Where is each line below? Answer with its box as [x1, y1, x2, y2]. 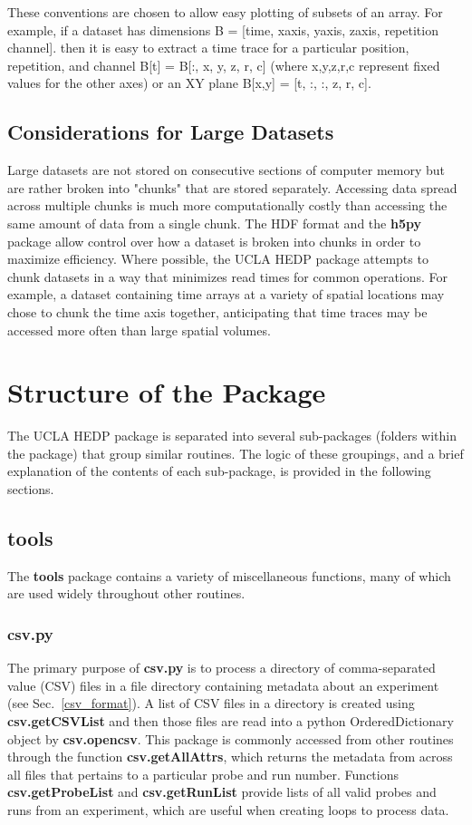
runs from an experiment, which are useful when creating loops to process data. [7, 800, 449, 819]
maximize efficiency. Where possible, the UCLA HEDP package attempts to [7, 249, 429, 268]
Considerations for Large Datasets [7, 118, 334, 146]
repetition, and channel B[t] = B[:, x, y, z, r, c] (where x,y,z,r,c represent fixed [7, 55, 440, 74]
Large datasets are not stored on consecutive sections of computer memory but [7, 160, 446, 180]
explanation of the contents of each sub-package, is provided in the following [7, 461, 431, 480]
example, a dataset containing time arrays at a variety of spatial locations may [7, 285, 445, 304]
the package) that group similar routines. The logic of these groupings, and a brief [7, 443, 464, 462]
